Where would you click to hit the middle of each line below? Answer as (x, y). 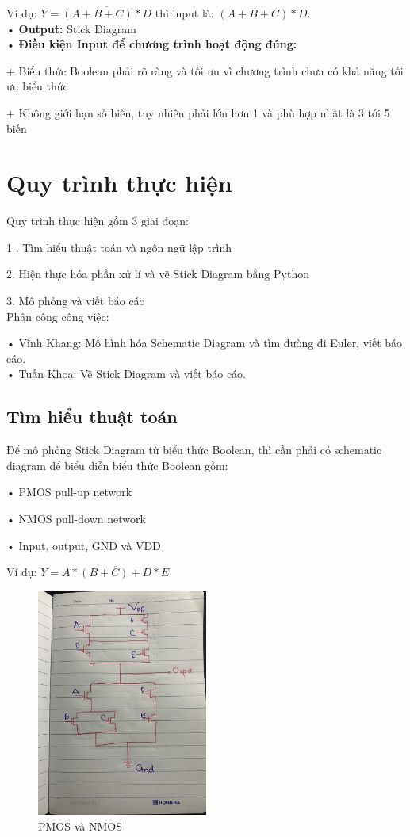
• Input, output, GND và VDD (84, 545)
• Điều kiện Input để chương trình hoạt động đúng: (152, 44)
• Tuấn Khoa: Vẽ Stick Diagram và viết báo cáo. (126, 374)
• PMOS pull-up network (69, 492)
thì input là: (184, 13)
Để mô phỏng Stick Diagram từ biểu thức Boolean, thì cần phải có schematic (194, 450)
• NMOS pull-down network (76, 519)
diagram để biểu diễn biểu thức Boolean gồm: (117, 465)
